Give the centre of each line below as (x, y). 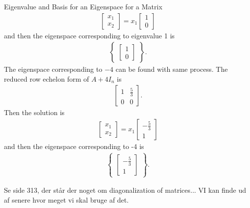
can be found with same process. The (172, 69)
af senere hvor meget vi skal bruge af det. (66, 199)
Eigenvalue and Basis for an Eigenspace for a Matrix (83, 6)
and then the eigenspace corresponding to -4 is (74, 146)
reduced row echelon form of (47, 78)
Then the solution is (34, 112)
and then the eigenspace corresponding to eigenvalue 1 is (89, 35)
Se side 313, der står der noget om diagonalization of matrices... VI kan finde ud (125, 190)
